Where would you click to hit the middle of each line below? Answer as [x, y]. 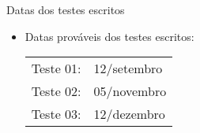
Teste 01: [56, 68]
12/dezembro [129, 114]
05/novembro [130, 91]
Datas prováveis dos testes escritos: [109, 36]
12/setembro [128, 68]
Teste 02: [56, 91]
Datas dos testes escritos [66, 9]
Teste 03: [56, 114]
